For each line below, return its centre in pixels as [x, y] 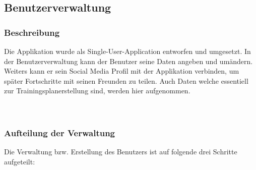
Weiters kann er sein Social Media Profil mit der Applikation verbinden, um [122, 71]
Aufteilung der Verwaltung [60, 133]
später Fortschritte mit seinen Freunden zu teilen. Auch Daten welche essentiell [126, 80]
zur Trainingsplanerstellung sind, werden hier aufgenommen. [97, 91]
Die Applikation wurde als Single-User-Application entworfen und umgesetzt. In [127, 51]
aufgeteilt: [20, 161]
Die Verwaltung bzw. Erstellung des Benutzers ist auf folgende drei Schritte [121, 152]
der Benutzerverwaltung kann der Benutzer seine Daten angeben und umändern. [129, 61]
